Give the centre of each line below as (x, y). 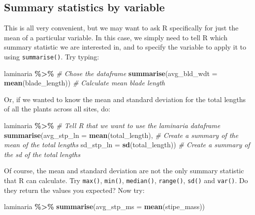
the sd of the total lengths (42, 154)
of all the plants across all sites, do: (57, 109)
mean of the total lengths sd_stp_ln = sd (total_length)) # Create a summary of (127, 145)
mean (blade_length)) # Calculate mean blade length (85, 83)
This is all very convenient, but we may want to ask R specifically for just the (121, 28)
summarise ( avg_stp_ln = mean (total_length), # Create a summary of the (121, 135)
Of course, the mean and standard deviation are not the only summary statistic (124, 171)
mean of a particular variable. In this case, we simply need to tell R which (116, 37)
